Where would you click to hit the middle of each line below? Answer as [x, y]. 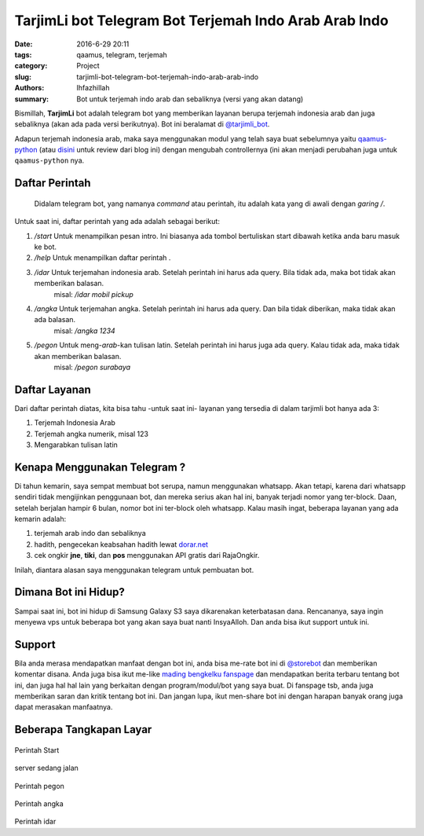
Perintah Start [37, 750]
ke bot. [46, 247]
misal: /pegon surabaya [92, 367]
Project [88, 66]
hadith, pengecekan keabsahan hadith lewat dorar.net [121, 544]
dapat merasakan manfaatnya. [64, 707]
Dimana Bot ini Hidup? [69, 592]
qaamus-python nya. [49, 160]
